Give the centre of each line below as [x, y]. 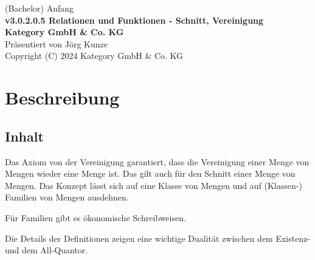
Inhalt [24, 136]
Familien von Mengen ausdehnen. [67, 197]
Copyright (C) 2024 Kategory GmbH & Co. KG [94, 56]
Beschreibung [62, 97]
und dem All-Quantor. [47, 250]
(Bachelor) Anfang [40, 8]
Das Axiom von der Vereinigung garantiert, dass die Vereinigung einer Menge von [157, 161]
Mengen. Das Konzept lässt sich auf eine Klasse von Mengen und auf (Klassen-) [154, 185]
